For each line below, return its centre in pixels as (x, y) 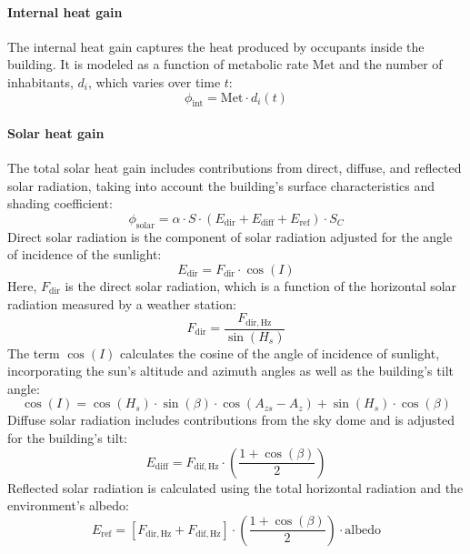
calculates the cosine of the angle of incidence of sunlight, (280, 353)
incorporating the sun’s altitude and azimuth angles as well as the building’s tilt (230, 371)
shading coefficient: (60, 203)
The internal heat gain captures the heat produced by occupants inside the (216, 46)
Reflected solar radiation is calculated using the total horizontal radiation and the (235, 487)
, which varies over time (154, 81)
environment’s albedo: (68, 505)
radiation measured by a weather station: (122, 303)
